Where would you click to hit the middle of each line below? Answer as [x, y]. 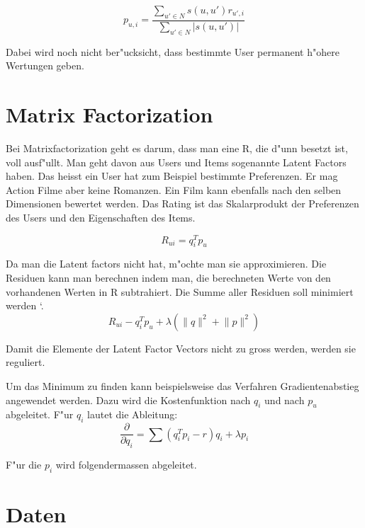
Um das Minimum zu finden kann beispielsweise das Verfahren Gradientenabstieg [182, 385]
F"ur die [24, 464]
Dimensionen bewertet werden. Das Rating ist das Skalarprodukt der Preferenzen [182, 203]
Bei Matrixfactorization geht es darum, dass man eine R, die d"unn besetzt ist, [177, 148]
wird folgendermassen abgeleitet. [126, 464]
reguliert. [26, 362]
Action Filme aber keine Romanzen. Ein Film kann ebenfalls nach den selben [174, 189]
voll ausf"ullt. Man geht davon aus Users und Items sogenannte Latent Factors [176, 162]
